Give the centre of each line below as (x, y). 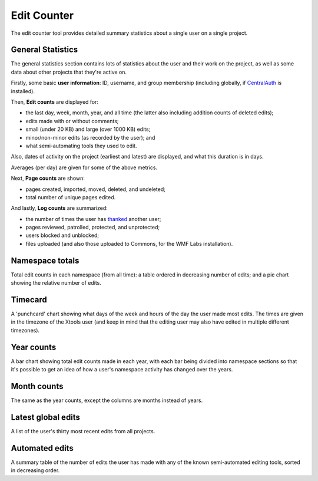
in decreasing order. (35, 470)
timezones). (25, 330)
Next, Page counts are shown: (48, 178)
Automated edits (42, 448)
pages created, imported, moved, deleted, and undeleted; (96, 189)
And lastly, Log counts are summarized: (59, 208)
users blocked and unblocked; (62, 235)
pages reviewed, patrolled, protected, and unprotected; (93, 228)
